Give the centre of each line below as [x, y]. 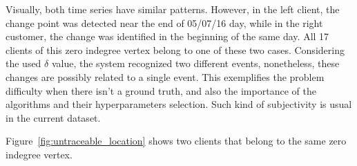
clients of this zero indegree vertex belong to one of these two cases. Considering [175, 49]
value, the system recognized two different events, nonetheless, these [195, 63]
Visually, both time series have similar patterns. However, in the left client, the [173, 9]
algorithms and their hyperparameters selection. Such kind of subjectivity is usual [179, 104]
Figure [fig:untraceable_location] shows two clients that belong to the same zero [176, 141]
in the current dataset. [53, 117]
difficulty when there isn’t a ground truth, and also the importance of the [161, 90]
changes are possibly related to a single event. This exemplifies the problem [165, 76]
